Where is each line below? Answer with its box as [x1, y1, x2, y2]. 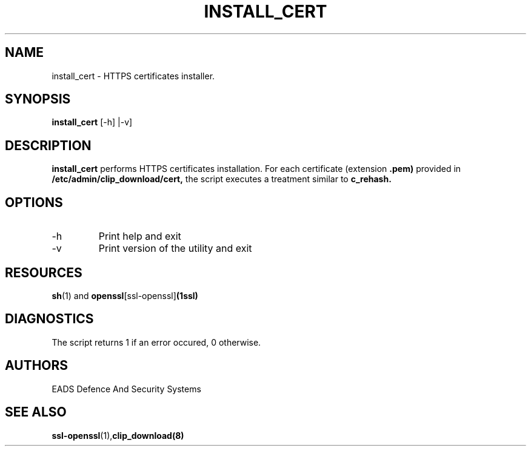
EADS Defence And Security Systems [52, 383, 201, 394]
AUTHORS [5, 358, 68, 374]
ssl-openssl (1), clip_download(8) [52, 430, 184, 441]
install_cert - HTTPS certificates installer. [52, 70, 215, 81]
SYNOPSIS [5, 91, 71, 107]
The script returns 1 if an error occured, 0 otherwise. [52, 337, 261, 347]
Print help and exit [98, 230, 181, 243]
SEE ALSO [5, 404, 67, 420]
